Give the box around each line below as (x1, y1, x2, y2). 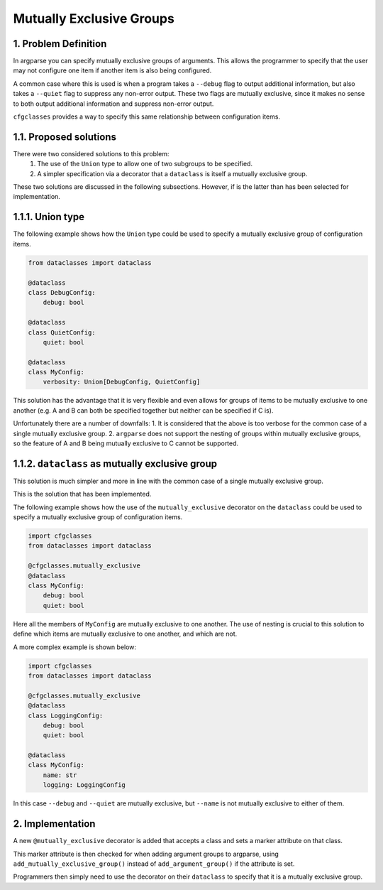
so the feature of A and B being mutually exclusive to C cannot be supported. (13, 439, 239, 447)
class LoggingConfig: (28, 711, 104, 720)
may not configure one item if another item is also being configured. (13, 66, 212, 75)
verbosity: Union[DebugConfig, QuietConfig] (43, 378, 201, 386)
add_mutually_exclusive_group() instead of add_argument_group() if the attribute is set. (13, 859, 295, 868)
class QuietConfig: (28, 328, 96, 337)
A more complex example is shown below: (13, 643, 137, 651)
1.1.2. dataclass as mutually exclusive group (13, 457, 218, 470)
